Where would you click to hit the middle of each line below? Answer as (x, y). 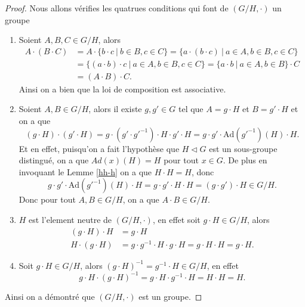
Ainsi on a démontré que (50, 296)
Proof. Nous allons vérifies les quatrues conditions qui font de (117, 8)
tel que (191, 109)
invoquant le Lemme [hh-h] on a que (85, 171)
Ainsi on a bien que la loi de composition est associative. (122, 89)
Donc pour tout (47, 199)
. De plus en (245, 160)
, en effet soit (176, 220)
